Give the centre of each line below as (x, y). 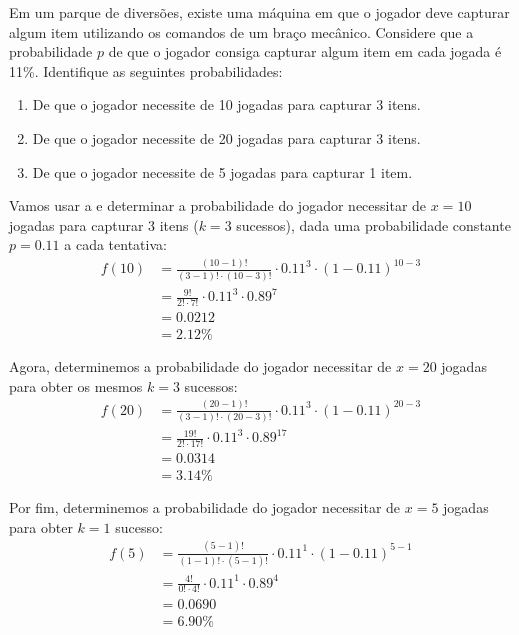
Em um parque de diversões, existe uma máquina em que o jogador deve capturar (259, 12)
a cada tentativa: (115, 244)
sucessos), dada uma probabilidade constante (373, 224)
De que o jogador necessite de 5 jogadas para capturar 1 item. (222, 171)
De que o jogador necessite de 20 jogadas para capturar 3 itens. (226, 137)
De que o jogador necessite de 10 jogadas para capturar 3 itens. (226, 104)
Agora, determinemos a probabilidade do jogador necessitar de (200, 366)
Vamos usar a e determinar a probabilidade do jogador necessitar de (218, 205)
